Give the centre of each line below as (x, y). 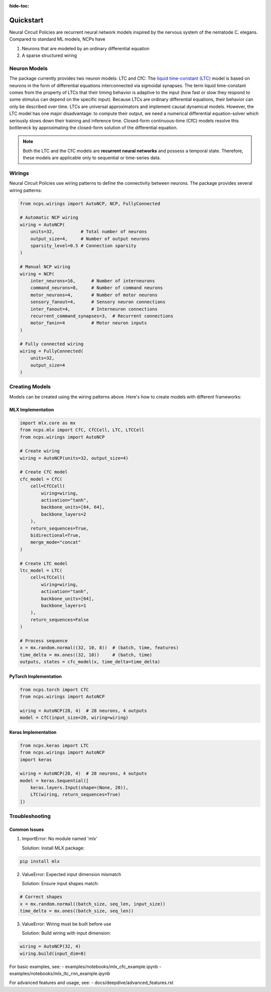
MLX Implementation (32, 410)
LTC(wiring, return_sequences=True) (75, 795)
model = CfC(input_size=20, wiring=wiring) (74, 718)
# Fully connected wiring (52, 344)
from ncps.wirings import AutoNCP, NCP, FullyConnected (90, 204)
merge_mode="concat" (56, 542)
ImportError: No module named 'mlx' (60, 839)
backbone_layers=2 (63, 514)
